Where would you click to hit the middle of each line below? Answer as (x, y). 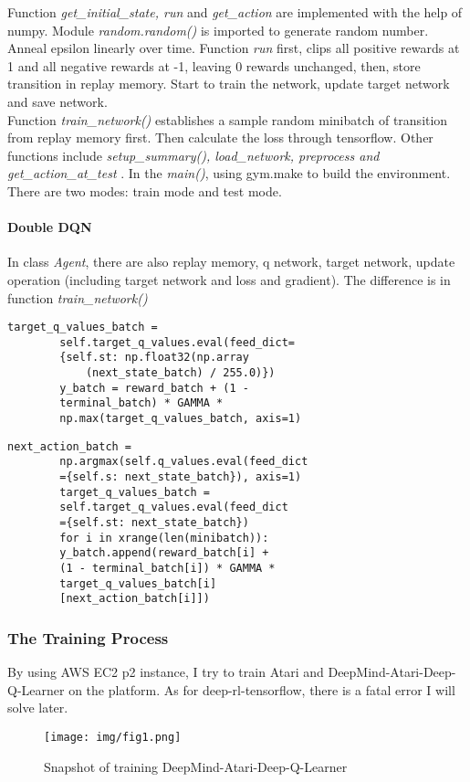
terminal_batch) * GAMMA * (141, 403)
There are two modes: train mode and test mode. (145, 190)
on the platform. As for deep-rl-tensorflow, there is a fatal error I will (262, 689)
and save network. (57, 101)
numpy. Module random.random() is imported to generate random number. (218, 30)
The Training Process (88, 637)
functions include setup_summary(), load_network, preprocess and (193, 155)
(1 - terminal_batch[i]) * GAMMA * (167, 568)
